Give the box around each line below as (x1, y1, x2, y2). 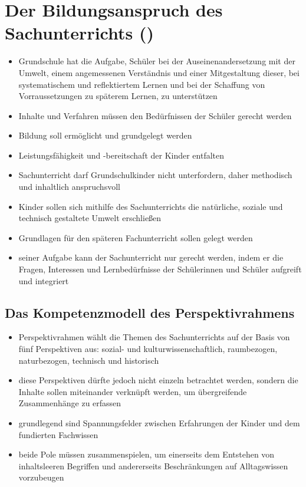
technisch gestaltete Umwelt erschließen (18, 212, 162, 224)
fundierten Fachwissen (18, 428, 98, 440)
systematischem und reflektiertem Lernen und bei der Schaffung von (18, 78, 265, 90)
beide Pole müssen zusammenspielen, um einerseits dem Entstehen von (18, 448, 275, 460)
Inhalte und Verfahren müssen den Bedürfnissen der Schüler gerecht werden (18, 109, 292, 121)
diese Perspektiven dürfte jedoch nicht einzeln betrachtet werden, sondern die (18, 374, 298, 386)
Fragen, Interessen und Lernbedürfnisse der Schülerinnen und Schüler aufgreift (18, 263, 302, 275)
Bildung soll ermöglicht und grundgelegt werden (18, 129, 192, 142)
